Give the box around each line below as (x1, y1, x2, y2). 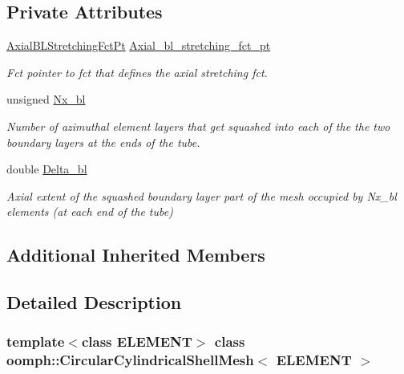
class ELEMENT (81, 331, 192, 352)
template (6, 331, 65, 352)
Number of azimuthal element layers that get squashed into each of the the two (6, 117, 390, 134)
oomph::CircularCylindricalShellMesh (6, 350, 254, 370)
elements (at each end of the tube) (6, 203, 173, 220)
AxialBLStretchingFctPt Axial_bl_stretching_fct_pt (6, 37, 271, 54)
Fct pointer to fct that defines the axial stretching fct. (6, 63, 268, 80)
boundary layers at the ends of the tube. (6, 133, 200, 150)
